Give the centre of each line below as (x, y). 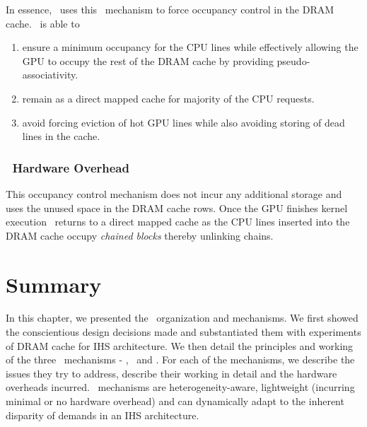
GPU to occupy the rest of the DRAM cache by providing (148, 60)
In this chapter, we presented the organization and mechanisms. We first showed (182, 318)
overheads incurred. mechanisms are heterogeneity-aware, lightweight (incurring (180, 387)
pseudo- (293, 60)
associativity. (50, 75)
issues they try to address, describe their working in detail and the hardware (171, 373)
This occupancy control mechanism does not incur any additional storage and (174, 193)
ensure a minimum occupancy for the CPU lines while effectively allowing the (190, 47)
